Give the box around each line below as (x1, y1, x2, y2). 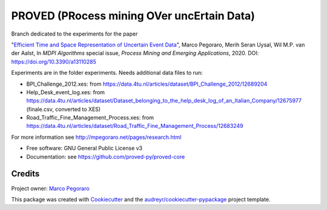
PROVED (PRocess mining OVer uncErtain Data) (11, 9, 256, 22)
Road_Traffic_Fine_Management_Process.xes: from (26, 114, 154, 121)
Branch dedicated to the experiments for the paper (11, 30, 138, 37)
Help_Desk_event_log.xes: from (26, 88, 105, 96)
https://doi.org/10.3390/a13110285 (11, 58, 97, 65)
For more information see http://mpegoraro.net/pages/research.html (11, 133, 182, 141)
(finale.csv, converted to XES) (26, 106, 101, 113)
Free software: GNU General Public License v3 (26, 145, 143, 152)
